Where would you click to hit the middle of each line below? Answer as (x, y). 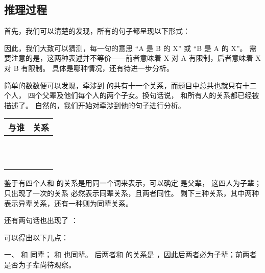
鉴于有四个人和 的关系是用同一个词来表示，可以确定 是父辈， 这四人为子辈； (133, 183)
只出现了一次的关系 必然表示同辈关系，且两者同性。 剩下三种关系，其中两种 (132, 193)
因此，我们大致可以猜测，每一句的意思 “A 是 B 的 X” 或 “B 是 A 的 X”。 (126, 48)
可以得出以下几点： (36, 237)
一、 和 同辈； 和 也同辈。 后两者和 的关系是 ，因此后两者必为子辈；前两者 (130, 254)
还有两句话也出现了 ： (41, 220)
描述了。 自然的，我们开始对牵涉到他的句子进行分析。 (95, 105)
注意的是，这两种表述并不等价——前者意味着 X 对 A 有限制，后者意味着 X (136, 58)
